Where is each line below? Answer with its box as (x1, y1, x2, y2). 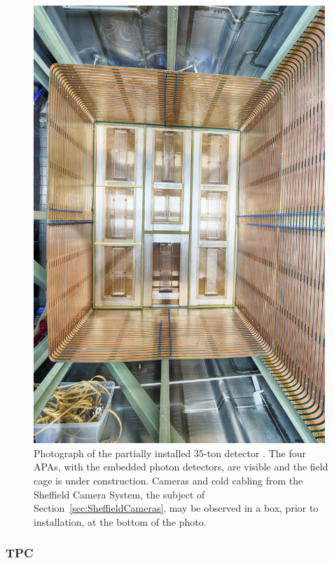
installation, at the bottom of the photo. (34, 514, 207, 529)
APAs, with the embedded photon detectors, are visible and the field (34, 459, 328, 474)
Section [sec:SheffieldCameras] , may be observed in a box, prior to (34, 501, 319, 515)
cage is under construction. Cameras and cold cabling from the (34, 473, 303, 487)
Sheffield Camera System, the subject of (34, 487, 205, 501)
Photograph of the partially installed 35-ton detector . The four (34, 445, 306, 460)
